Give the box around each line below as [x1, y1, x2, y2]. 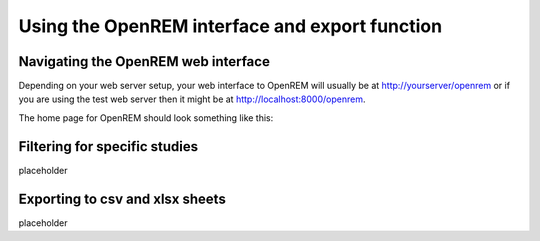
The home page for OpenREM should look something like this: [18, 111, 274, 124]
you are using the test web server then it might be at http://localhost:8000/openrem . [18, 93, 366, 105]
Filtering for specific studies [18, 138, 199, 155]
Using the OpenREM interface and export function [18, 15, 443, 37]
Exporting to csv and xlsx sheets [18, 190, 227, 207]
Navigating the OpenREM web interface [18, 53, 270, 70]
